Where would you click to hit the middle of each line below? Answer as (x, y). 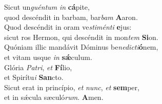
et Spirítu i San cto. (34, 77)
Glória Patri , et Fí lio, (38, 67)
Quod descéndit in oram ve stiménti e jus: (68, 27)
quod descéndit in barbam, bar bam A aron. (71, 17)
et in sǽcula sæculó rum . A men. (54, 97)
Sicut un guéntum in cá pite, (47, 7)
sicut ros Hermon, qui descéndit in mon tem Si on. (81, 37)
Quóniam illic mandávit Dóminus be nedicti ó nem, (81, 47)
